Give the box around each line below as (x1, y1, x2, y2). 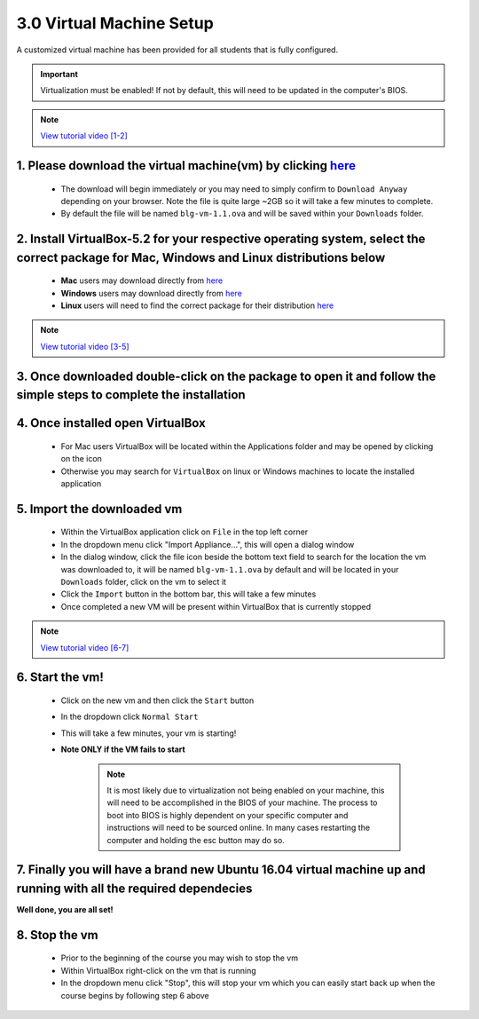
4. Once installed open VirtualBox (16, 415, 206, 431)
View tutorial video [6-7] (40, 642, 130, 652)
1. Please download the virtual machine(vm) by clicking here (16, 158, 357, 173)
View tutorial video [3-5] (40, 341, 130, 352)
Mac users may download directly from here (60, 275, 224, 286)
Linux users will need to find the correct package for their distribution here (60, 300, 334, 311)
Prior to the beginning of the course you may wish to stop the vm (60, 952, 299, 963)
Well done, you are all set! (16, 904, 114, 914)
